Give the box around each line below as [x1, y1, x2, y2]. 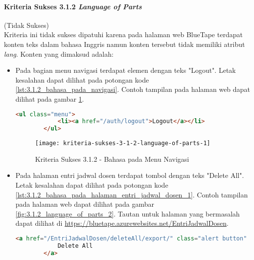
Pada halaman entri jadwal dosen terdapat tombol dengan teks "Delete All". [15, 170, 244, 180]
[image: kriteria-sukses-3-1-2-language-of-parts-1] [35, 140, 210, 147]
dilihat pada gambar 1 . [15, 93, 84, 104]
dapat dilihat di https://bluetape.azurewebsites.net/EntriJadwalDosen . [15, 218, 229, 228]
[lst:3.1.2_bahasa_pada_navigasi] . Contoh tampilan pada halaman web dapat [15, 84, 250, 94]
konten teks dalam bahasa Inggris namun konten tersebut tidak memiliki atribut [4, 39, 245, 49]
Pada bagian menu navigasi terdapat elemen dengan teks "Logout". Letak [15, 65, 236, 75]
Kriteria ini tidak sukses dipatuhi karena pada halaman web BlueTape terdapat [4, 29, 243, 40]
